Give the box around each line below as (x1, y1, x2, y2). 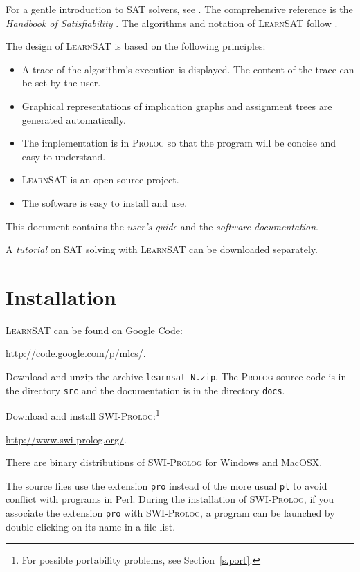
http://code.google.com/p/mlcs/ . (6, 346, 146, 360)
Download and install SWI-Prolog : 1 (6, 407, 160, 423)
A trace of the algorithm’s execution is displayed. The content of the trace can (21, 62, 354, 76)
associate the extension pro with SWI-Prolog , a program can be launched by (6, 506, 335, 520)
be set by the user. (21, 75, 101, 90)
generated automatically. (21, 112, 126, 127)
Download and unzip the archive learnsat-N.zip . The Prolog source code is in (6, 369, 347, 384)
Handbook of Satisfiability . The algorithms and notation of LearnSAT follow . (6, 15, 338, 30)
